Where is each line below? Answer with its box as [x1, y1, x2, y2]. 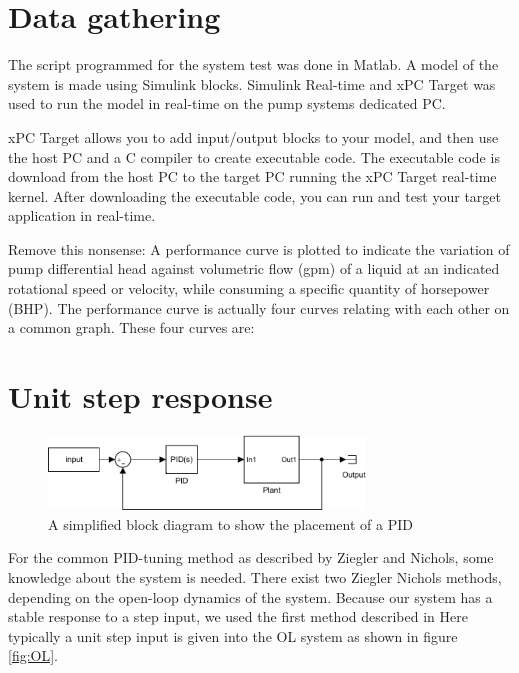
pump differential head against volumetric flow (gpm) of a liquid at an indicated [8, 258, 500, 279]
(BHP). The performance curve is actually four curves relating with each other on [8, 297, 510, 318]
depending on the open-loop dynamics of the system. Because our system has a [8, 586, 493, 607]
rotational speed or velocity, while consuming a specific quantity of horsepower [8, 278, 490, 299]
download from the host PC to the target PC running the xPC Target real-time [8, 166, 497, 187]
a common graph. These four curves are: [8, 317, 255, 338]
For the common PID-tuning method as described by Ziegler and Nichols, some [8, 547, 494, 568]
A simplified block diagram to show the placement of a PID [48, 513, 413, 534]
